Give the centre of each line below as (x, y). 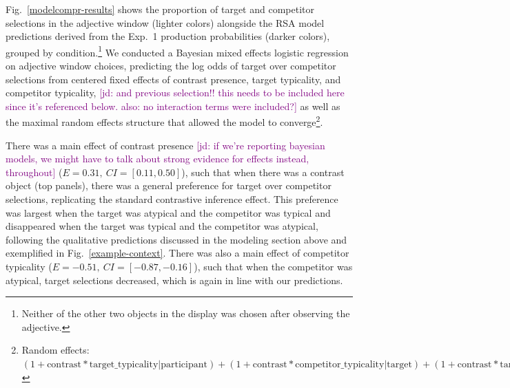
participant (184, 364)
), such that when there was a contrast (263, 172)
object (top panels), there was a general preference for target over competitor (169, 185)
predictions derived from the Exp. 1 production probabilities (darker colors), (168, 36)
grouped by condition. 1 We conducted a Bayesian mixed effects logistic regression (177, 51)
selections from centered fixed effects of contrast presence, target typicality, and (173, 79)
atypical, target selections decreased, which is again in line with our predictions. (174, 280)
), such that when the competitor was (273, 266)
